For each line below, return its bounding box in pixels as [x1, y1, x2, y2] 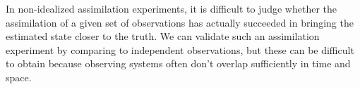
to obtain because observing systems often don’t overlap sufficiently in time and [6, 56, 351, 71]
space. [6, 69, 32, 84]
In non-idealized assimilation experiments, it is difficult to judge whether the [6, 1, 337, 15]
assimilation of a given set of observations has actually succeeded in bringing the [6, 15, 354, 29]
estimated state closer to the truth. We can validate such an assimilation [6, 29, 320, 43]
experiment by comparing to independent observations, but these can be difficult [6, 42, 354, 57]
